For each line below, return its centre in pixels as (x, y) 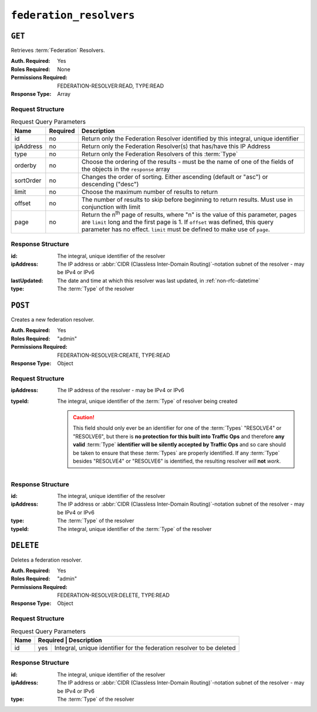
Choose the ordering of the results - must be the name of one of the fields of (188, 162)
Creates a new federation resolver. (53, 320)
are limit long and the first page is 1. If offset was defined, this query (178, 222)
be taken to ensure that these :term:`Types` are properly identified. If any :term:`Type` (176, 453)
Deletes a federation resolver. (46, 560)
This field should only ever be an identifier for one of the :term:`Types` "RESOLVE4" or (177, 428)
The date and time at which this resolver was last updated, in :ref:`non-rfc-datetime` (159, 280)
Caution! (84, 417)
